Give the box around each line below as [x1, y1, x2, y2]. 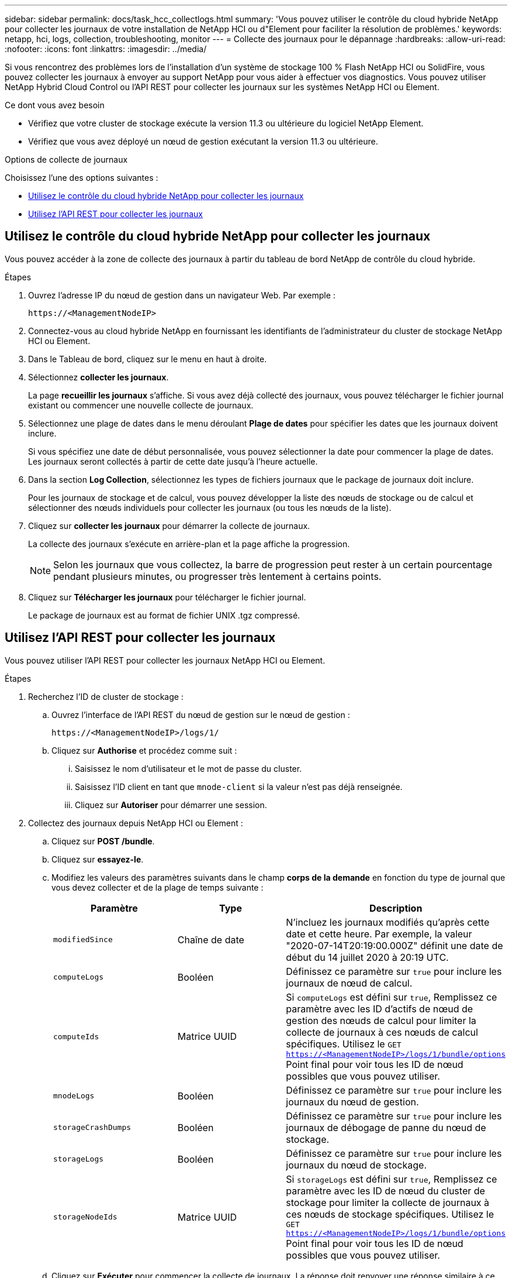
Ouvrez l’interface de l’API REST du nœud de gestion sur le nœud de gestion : [51, 709, 350, 720]
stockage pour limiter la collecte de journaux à [286, 1196, 490, 1208]
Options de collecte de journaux [5, 154, 128, 164]
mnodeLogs [53, 1091, 95, 1101]
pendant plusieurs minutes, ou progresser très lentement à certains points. [53, 570, 382, 582]
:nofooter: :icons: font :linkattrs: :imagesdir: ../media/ [5, 44, 207, 54]
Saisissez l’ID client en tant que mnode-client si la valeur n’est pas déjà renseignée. [75, 781, 403, 792]
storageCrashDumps [53, 1123, 132, 1132]
